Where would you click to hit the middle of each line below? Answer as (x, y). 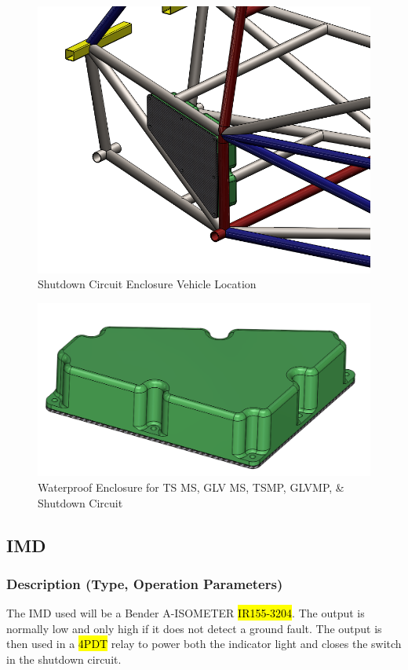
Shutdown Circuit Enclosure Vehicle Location (147, 284)
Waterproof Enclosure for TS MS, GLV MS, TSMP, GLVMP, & (191, 487)
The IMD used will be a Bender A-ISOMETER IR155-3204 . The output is (186, 613)
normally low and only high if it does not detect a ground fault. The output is (194, 628)
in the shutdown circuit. (64, 659)
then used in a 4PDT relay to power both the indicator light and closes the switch (204, 644)
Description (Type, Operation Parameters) (145, 583)
